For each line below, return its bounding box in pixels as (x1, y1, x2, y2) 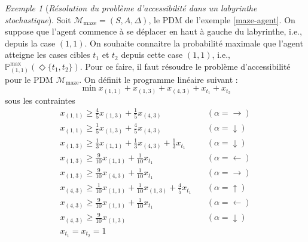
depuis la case (5, 36, 56, 49)
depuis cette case (121, 48, 183, 61)
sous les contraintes (5, 94, 75, 106)
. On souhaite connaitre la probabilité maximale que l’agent (84, 36, 303, 49)
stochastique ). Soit (5, 13, 71, 26)
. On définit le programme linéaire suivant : (79, 73, 238, 85)
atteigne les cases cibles (5, 48, 90, 61)
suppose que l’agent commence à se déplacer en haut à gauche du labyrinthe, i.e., (5, 25, 302, 38)
